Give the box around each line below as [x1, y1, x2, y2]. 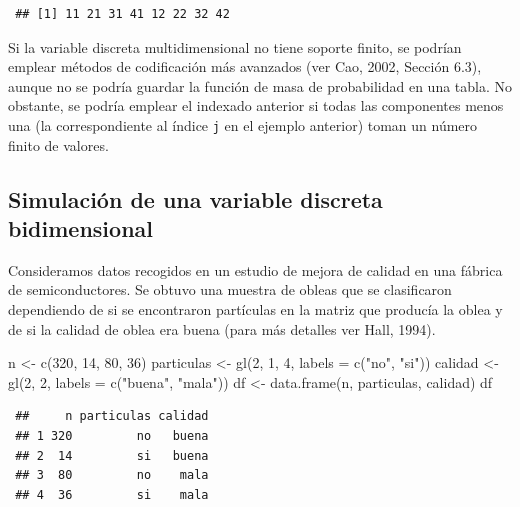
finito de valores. [8, 134, 109, 155]
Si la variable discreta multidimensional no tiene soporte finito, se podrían [8, 36, 462, 57]
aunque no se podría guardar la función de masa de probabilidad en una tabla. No [8, 75, 512, 96]
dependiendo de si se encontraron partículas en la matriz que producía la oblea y [8, 299, 503, 319]
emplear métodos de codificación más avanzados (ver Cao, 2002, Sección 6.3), [8, 56, 482, 77]
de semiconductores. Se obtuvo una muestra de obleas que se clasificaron [8, 279, 452, 300]
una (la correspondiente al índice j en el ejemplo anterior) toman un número [8, 114, 478, 135]
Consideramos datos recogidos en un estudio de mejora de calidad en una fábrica [8, 259, 503, 280]
